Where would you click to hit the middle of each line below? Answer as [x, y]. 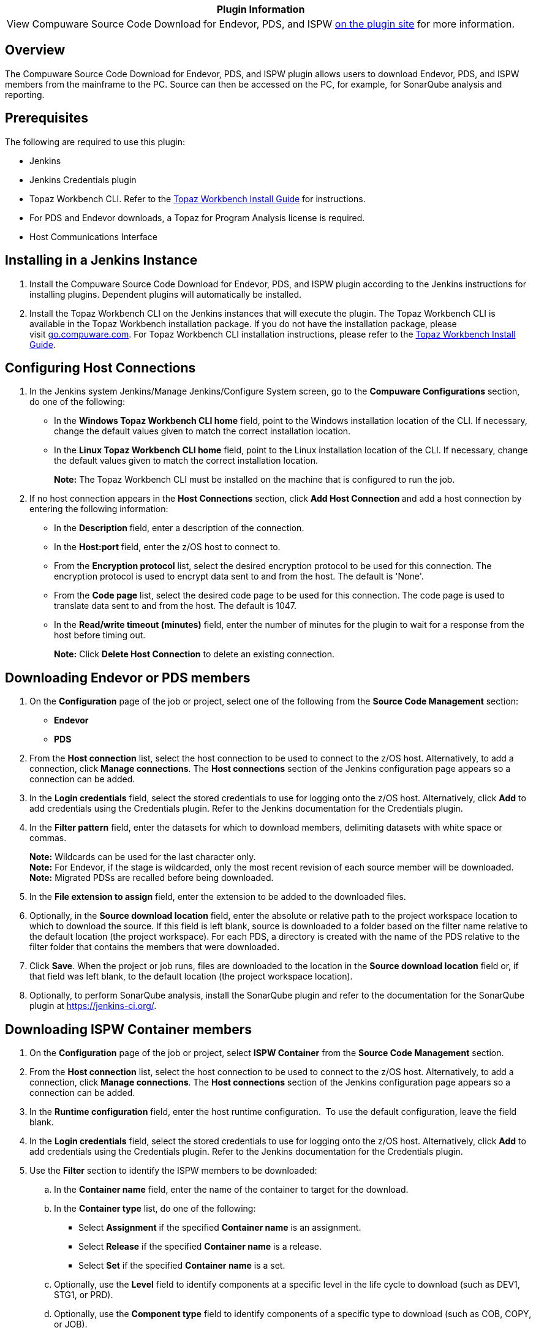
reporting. [25, 94]
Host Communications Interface [93, 236]
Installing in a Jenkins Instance [101, 260]
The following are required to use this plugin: [95, 142]
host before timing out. [100, 635]
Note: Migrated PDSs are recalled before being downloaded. [152, 878]
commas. [48, 838]
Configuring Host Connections [100, 368]
